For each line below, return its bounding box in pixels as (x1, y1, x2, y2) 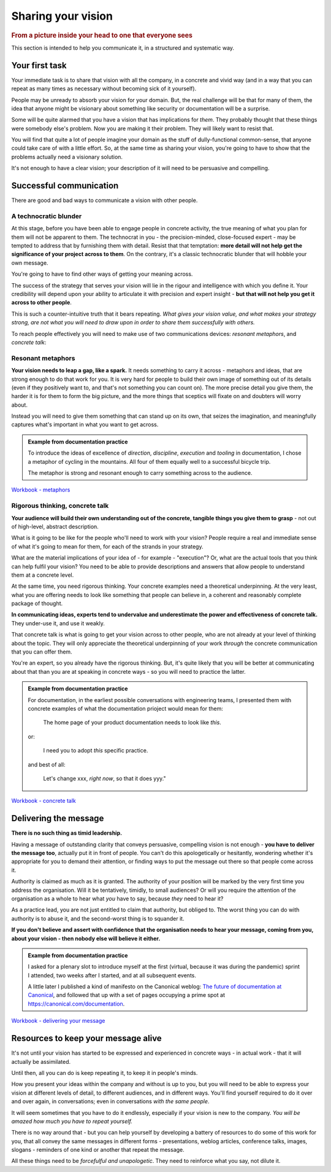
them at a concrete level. (11, 571, 74, 579)
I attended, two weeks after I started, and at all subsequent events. (28, 971, 196, 979)
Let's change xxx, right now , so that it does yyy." (43, 775, 166, 782)
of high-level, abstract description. (11, 523, 99, 530)
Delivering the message (11, 813, 104, 824)
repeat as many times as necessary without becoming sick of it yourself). (11, 85, 197, 92)
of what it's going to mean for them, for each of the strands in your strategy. (11, 542, 204, 550)
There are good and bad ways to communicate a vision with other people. (11, 197, 198, 204)
